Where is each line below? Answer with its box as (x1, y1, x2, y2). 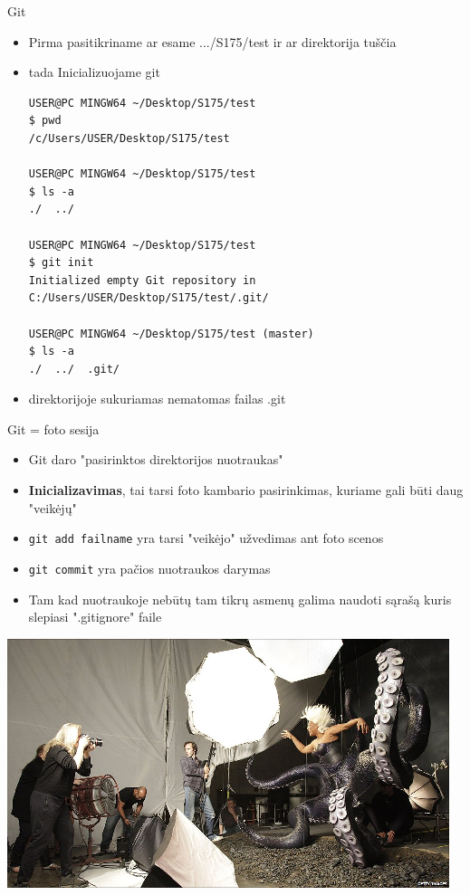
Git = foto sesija (7, 419, 100, 438)
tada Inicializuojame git (28, 62, 160, 81)
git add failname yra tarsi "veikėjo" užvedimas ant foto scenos (28, 528, 384, 547)
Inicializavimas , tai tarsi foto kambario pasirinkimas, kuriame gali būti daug (28, 481, 464, 500)
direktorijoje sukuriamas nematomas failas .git (28, 389, 286, 408)
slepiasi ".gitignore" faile (28, 607, 162, 626)
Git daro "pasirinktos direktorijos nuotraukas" (28, 450, 283, 469)
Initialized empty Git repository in (28, 273, 256, 287)
